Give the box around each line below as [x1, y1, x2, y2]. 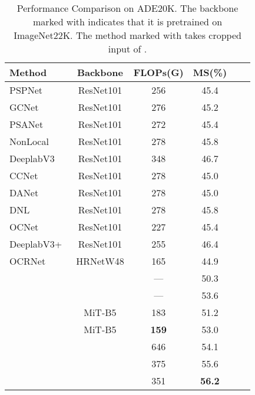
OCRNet [9, 254, 46, 268]
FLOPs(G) [133, 65, 184, 79]
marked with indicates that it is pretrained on [32, 15, 223, 28]
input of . [108, 42, 147, 55]
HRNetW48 [76, 254, 124, 268]
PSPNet [9, 83, 43, 97]
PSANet [9, 117, 44, 131]
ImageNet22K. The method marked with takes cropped [14, 28, 241, 42]
